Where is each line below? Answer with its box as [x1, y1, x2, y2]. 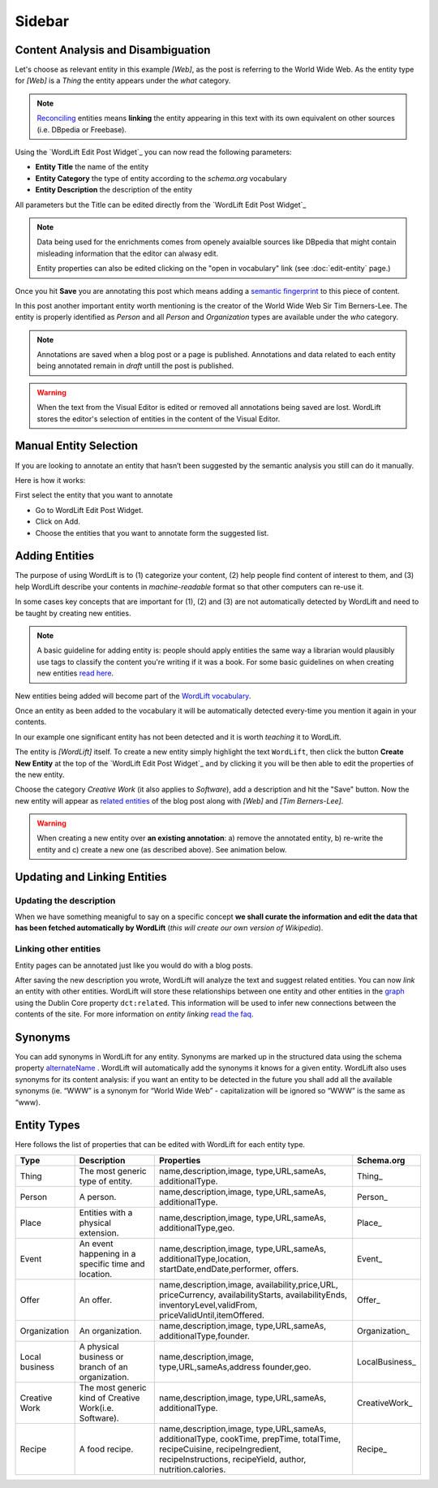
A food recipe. [79, 1443, 134, 1455]
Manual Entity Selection [15, 439, 138, 453]
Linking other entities [15, 943, 101, 955]
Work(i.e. [79, 1402, 114, 1413]
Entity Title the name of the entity [35, 162, 149, 172]
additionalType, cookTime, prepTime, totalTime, [159, 1433, 341, 1444]
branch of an [79, 1361, 129, 1372]
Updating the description [15, 895, 116, 906]
